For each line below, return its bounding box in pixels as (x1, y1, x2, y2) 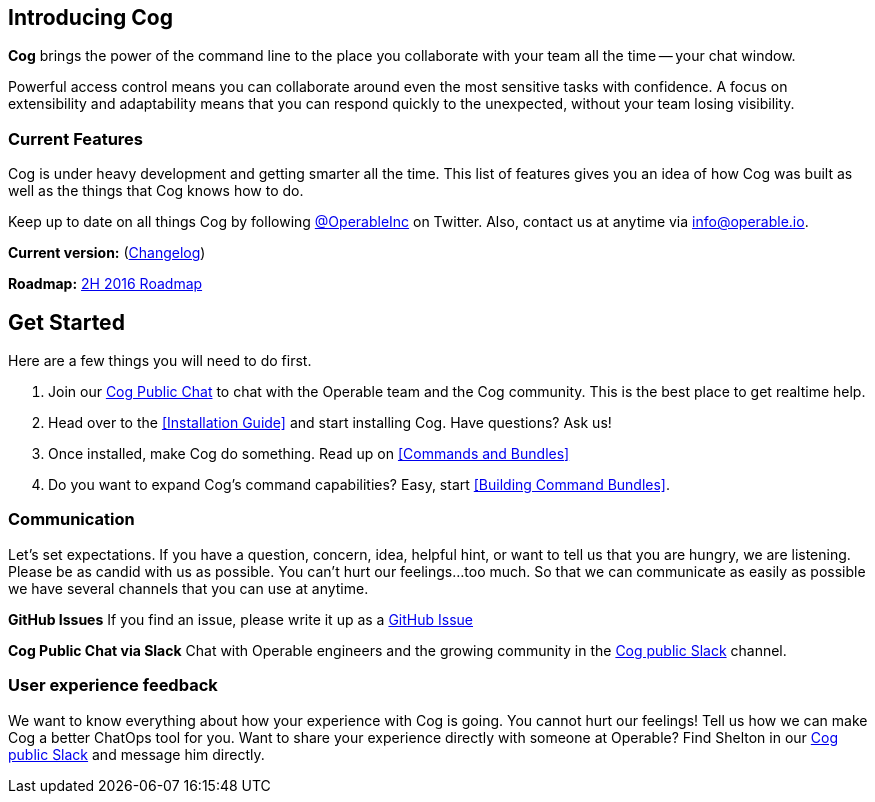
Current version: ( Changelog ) (8, 244, 206, 262)
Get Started (8, 309, 125, 335)
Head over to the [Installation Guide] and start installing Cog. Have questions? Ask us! (48, 414, 612, 432)
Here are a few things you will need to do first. (8, 352, 312, 370)
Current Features (8, 128, 144, 149)
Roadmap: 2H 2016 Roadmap (8, 275, 203, 293)
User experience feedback (8, 675, 218, 696)
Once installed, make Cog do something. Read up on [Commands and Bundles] (48, 445, 570, 463)
